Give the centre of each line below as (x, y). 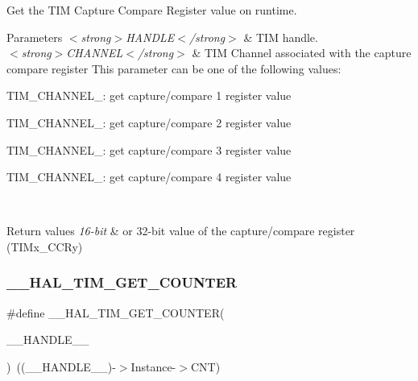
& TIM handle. (281, 37)
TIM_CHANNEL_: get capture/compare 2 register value (149, 122)
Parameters (35, 37)
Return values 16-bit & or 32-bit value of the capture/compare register (181, 231)
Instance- (153, 366)
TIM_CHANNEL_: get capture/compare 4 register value (149, 177)
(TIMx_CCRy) (45, 246)
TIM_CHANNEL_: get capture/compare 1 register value (149, 95)
